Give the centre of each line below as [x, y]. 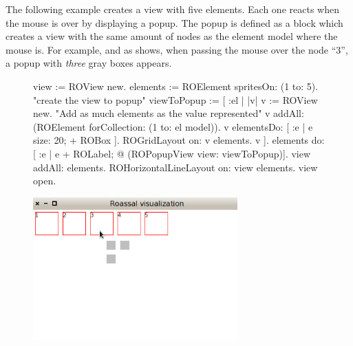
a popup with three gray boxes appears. [89, 63]
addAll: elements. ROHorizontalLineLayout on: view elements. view [175, 167]
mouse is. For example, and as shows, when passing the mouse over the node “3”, [177, 49]
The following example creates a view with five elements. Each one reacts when [172, 9]
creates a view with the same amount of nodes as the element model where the [172, 36]
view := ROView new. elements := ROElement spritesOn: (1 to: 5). [176, 86]
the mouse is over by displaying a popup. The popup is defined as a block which [174, 22]
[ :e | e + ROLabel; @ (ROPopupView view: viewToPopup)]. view [172, 153]
